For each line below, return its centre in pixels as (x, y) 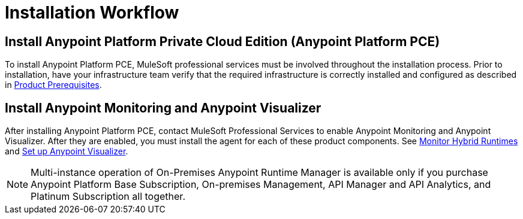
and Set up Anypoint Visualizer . (67, 151)
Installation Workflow (92, 13)
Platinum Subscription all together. (108, 197)
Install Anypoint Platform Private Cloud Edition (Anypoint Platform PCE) (223, 41)
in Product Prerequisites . (53, 85)
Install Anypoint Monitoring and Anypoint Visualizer (163, 108)
